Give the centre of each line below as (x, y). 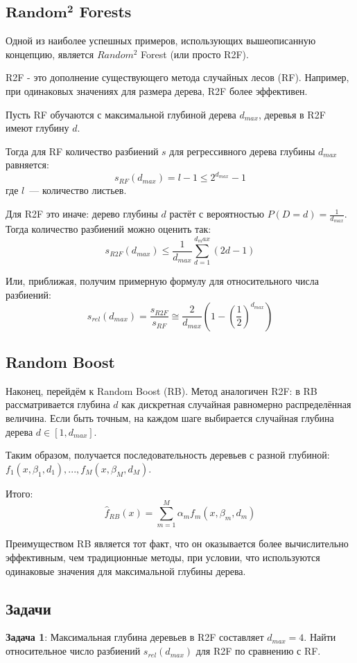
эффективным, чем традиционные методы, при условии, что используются (163, 557)
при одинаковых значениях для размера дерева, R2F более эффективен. (157, 90)
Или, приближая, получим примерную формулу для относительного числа (162, 281)
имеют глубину (37, 128)
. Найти (320, 637)
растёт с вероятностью (217, 214)
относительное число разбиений (73, 651)
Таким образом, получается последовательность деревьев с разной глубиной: (168, 455)
